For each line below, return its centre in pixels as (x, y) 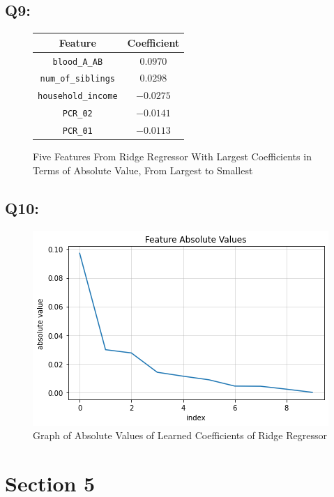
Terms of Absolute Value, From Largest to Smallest (143, 170)
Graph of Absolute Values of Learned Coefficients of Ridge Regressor (180, 435)
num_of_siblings (77, 79)
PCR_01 (77, 131)
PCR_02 (77, 114)
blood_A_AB (78, 62)
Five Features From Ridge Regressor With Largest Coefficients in (172, 156)
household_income (78, 97)
